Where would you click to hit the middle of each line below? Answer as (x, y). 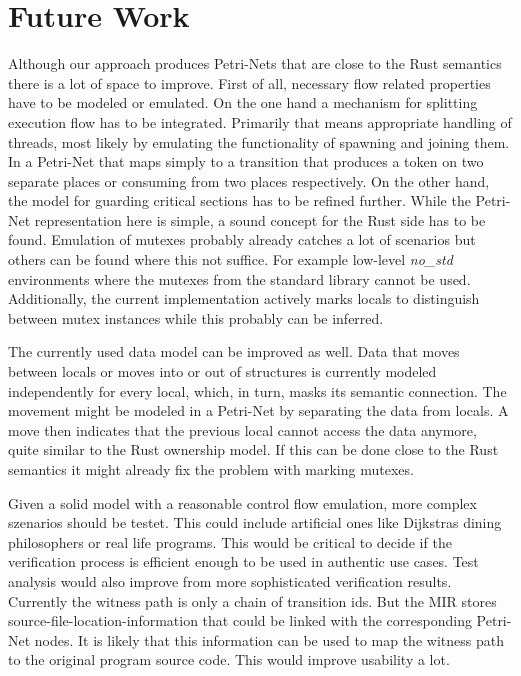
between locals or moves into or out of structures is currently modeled (222, 371)
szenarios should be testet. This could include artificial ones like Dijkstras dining (255, 522)
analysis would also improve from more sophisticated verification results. (230, 580)
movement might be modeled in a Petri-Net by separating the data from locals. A (258, 410)
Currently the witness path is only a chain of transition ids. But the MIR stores (252, 600)
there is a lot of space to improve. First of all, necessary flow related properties (249, 82)
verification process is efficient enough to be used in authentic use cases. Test (243, 561)
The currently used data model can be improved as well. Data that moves (234, 351)
